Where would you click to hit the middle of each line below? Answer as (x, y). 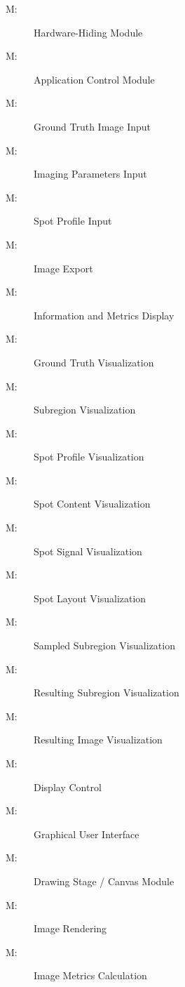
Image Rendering (70, 928)
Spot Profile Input (73, 221)
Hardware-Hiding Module (88, 32)
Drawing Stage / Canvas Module (104, 881)
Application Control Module (94, 79)
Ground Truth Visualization (94, 362)
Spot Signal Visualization (88, 551)
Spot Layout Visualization (90, 598)
